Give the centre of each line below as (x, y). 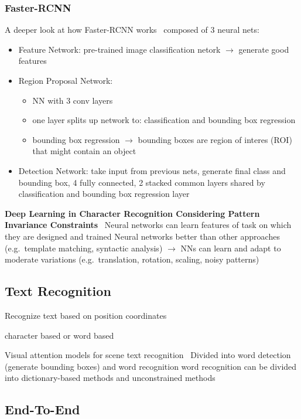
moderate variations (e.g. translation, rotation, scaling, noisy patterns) (132, 259)
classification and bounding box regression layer (104, 194)
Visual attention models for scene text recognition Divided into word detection (148, 355)
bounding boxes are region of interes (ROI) (215, 139)
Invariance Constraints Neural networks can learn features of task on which (148, 225)
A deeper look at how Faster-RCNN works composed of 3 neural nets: (132, 30)
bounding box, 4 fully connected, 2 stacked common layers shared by (142, 182)
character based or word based (59, 335)
